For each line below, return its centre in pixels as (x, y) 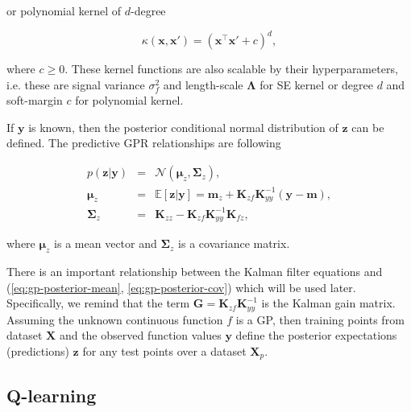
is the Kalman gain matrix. (328, 303)
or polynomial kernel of (64, 10)
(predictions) (38, 351)
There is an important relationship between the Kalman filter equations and (195, 272)
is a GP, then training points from (320, 319)
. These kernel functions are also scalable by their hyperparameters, (231, 69)
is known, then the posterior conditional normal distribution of (183, 127)
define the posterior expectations (316, 335)
